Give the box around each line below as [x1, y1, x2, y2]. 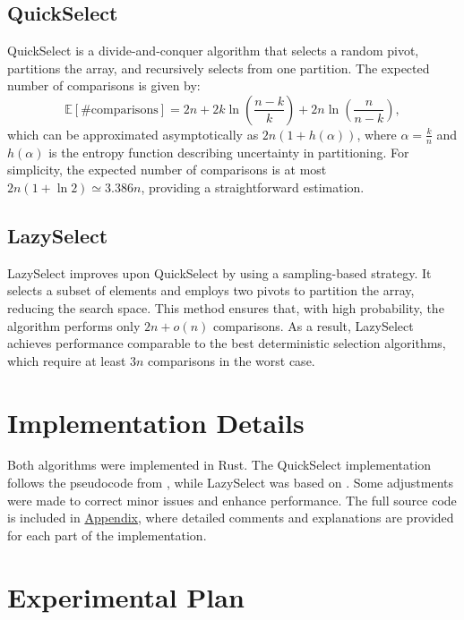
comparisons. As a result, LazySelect [212, 316, 414, 335]
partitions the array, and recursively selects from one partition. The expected [7, 58, 430, 77]
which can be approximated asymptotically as [7, 124, 259, 143]
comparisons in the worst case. [148, 351, 315, 369]
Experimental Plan [7, 578, 245, 615]
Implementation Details [7, 403, 305, 440]
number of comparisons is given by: [7, 76, 201, 95]
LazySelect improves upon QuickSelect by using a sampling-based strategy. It [7, 263, 432, 282]
